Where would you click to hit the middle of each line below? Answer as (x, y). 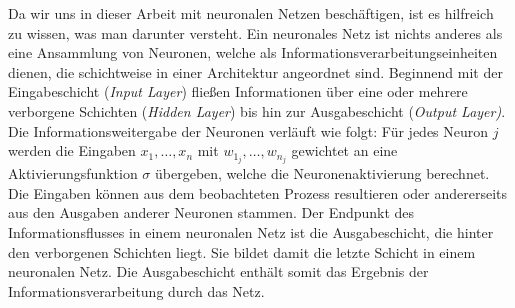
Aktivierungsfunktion (73, 173)
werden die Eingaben (72, 150)
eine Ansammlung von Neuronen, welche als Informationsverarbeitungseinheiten (253, 52)
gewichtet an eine (344, 150)
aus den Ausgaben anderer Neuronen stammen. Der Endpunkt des (211, 212)
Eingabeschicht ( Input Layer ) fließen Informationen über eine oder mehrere (238, 91)
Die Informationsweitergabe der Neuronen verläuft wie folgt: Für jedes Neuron (248, 130)
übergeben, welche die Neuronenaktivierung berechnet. (322, 173)
